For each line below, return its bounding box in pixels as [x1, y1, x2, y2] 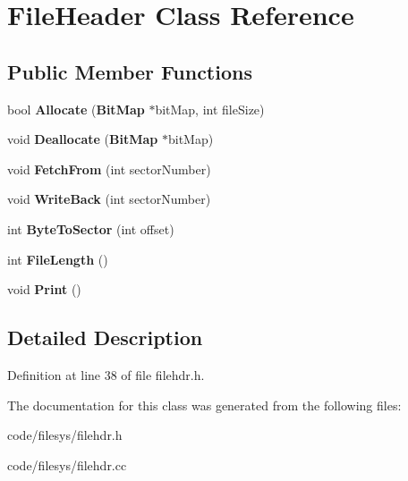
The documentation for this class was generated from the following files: [7, 395, 402, 414]
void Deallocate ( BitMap [7, 130, 158, 148]
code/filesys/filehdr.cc [7, 455, 127, 474]
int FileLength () [7, 249, 108, 268]
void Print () [7, 280, 81, 299]
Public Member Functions [7, 57, 252, 85]
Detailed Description [7, 324, 203, 351]
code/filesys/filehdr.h [7, 426, 123, 444]
